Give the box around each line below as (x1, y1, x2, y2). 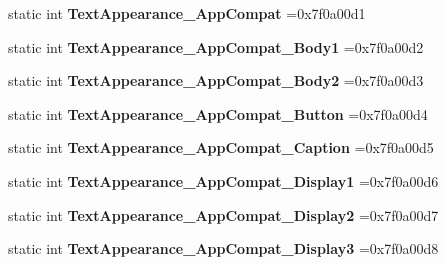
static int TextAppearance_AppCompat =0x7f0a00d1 (8, 3, 366, 23)
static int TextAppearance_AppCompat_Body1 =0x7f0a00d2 (8, 36, 424, 57)
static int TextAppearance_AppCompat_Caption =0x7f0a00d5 (8, 137, 434, 158)
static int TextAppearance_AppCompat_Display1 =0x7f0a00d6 (8, 170, 439, 191)
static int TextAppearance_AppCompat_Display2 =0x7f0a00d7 (8, 204, 439, 225)
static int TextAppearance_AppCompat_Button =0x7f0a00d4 (8, 103, 428, 124)
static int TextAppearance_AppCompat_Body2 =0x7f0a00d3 (8, 70, 424, 91)
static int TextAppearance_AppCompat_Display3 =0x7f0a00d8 (8, 238, 439, 259)
